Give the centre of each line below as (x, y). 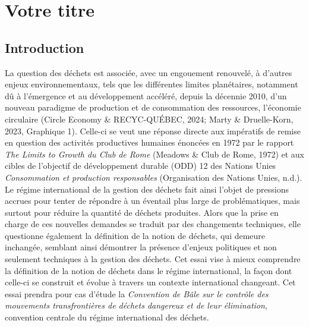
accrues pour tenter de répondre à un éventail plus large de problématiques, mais (152, 201)
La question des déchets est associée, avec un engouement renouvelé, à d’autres (149, 72)
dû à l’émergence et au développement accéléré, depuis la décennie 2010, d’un (146, 95)
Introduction (45, 47)
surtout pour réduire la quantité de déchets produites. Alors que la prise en (142, 212)
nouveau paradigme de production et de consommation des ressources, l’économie (153, 107)
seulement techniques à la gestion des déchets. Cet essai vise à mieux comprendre (153, 259)
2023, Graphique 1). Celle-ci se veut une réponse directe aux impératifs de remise (153, 131)
